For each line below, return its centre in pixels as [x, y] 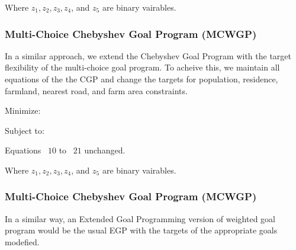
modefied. [22, 241]
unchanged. [105, 150]
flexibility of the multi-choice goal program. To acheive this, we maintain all [142, 67]
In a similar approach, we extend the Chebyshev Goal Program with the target [148, 55]
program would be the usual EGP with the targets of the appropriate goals [141, 230]
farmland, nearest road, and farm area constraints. [96, 90]
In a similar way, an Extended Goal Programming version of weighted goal [140, 218]
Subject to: [25, 130]
